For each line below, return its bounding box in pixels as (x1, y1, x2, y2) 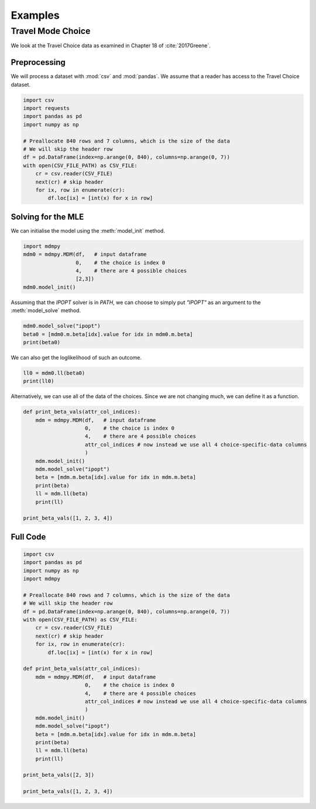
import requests (23, 105, 70, 112)
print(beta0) (23, 339, 61, 345)
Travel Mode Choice (11, 26, 91, 36)
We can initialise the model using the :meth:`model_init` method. (11, 227, 165, 234)
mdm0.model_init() (23, 284, 76, 291)
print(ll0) (23, 378, 54, 385)
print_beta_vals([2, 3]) (23, 772, 95, 779)
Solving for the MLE (11, 212, 84, 222)
